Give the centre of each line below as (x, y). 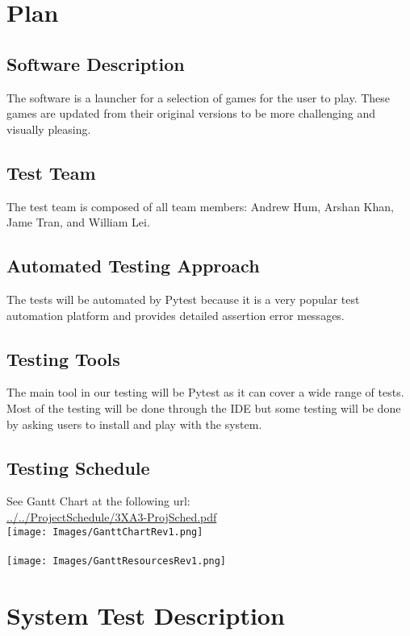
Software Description (96, 63)
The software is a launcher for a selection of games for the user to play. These (199, 97)
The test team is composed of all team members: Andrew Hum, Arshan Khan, (200, 206)
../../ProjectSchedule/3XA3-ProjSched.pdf (112, 516)
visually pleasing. (49, 129)
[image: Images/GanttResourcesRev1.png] (117, 561)
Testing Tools (63, 358)
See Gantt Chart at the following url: (98, 501)
